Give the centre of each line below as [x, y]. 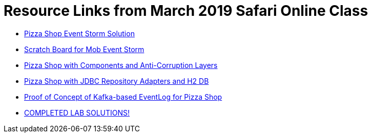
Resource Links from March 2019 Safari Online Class [186, 11]
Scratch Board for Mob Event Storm [84, 49]
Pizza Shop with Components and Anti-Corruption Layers [121, 65]
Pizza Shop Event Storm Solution [79, 33]
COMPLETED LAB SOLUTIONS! [77, 112]
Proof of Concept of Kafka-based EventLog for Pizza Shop [123, 97]
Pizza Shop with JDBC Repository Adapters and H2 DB [117, 81]
